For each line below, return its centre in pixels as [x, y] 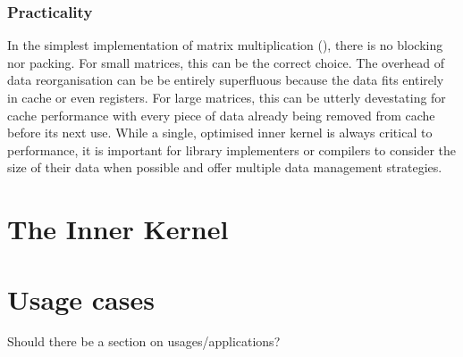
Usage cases [81, 299]
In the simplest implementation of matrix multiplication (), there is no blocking [225, 45]
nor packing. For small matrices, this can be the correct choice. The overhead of [226, 62]
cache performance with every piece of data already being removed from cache [221, 115]
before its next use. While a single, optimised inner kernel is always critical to [220, 133]
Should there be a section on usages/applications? [144, 341]
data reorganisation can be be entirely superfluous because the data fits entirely [226, 80]
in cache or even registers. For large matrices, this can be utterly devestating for [227, 97]
